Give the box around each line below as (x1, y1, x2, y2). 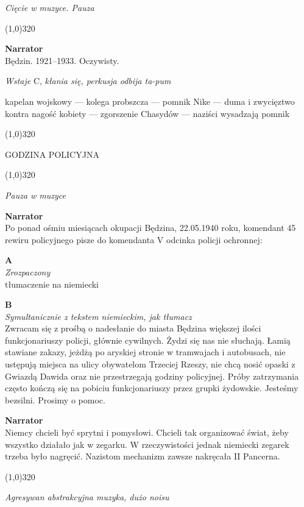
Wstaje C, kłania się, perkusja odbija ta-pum (5, 74, 171, 87)
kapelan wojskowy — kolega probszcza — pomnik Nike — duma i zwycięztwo (5, 94, 295, 107)
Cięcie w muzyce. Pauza (5, 1, 94, 13)
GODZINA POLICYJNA (5, 147, 99, 160)
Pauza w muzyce (5, 188, 66, 201)
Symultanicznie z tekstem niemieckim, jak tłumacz (5, 310, 192, 322)
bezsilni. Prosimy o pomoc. (5, 393, 105, 406)
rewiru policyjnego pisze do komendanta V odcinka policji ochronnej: (5, 233, 263, 246)
